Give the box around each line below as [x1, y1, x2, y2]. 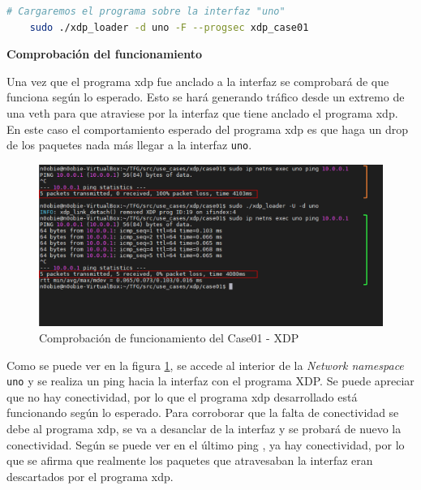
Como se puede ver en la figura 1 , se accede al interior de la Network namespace [6, 356, 404, 373]
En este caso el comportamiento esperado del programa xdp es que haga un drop [6, 120, 408, 137]
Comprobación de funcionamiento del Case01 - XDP [39, 329, 299, 346]
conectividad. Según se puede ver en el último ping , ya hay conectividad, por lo [6, 436, 405, 453]
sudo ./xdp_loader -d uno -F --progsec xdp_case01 [29, 21, 309, 33]
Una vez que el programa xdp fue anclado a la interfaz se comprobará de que [6, 72, 389, 89]
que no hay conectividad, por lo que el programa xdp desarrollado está [6, 388, 358, 405]
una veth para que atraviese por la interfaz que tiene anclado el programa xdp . [6, 104, 398, 121]
